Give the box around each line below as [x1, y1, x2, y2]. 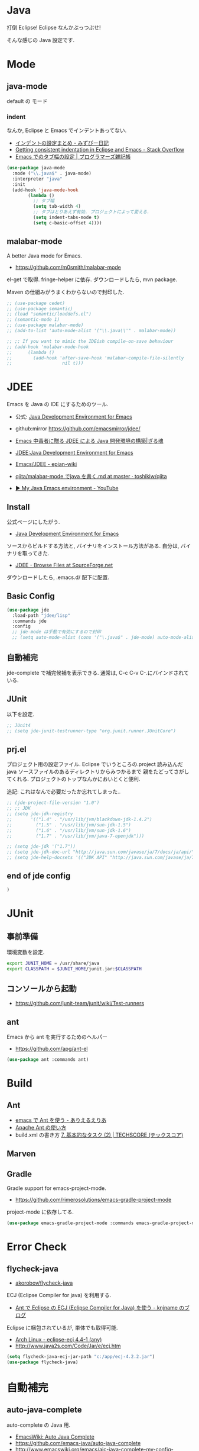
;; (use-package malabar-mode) [6, 322, 84, 329]
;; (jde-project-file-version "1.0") [6, 800, 100, 806]
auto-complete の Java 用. [6, 1421, 70, 1429]
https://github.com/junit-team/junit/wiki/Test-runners [15, 1000, 144, 1007]
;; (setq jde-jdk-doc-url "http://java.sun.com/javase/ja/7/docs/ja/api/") [6, 849, 197, 855]
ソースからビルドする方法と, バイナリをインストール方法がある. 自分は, [6, 542, 180, 549]
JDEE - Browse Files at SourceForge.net [15, 562, 113, 569]
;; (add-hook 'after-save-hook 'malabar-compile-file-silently [6, 355, 184, 361]
